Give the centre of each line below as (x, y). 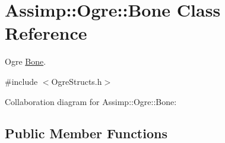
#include (21, 81)
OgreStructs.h (77, 81)
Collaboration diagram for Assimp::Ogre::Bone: (91, 101)
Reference (46, 33)
